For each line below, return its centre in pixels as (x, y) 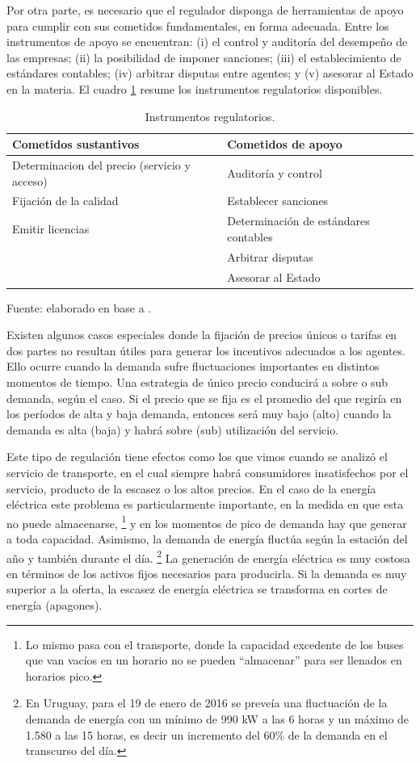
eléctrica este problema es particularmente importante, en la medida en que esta (205, 504)
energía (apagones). (55, 605)
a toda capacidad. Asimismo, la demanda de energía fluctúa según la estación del (207, 539)
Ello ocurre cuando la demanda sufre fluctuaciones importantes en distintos (193, 366)
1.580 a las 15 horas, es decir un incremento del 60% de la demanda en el (206, 734)
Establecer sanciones (278, 201)
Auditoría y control (275, 172)
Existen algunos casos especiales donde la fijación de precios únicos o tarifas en (202, 335)
